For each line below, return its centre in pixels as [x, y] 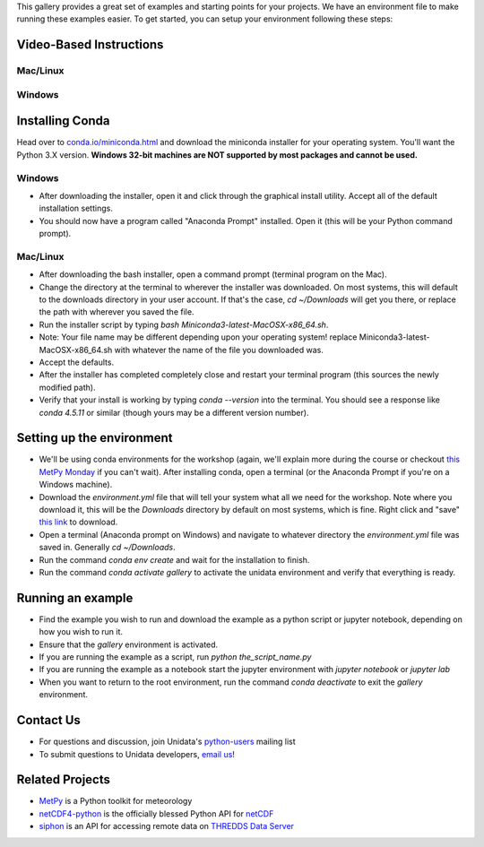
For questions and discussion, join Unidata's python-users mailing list [167, 742]
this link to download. [78, 522]
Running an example [75, 597]
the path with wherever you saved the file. [117, 312]
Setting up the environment [95, 438]
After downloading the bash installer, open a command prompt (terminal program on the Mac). [213, 274]
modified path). [67, 387]
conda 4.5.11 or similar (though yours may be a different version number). [174, 412]
